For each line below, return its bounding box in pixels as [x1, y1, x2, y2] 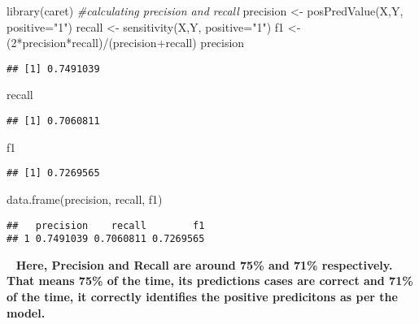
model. [7, 304, 46, 321]
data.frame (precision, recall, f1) [7, 190, 163, 207]
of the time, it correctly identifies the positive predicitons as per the [7, 288, 398, 305]
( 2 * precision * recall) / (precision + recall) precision [7, 34, 245, 51]
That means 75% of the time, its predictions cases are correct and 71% [7, 272, 413, 289]
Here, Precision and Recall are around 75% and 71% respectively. [15, 256, 393, 273]
